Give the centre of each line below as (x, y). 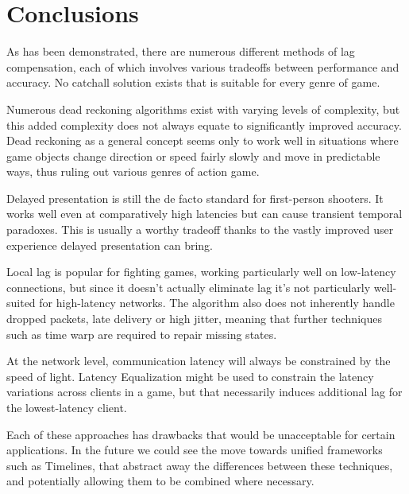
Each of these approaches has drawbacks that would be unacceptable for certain (201, 434)
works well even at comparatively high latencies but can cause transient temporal (204, 214)
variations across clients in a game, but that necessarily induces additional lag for (204, 392)
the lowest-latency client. (67, 407)
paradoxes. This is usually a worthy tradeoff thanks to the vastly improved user (200, 229)
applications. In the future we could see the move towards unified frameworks (195, 450)
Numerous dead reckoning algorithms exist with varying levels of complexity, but (203, 109)
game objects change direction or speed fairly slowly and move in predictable (193, 156)
